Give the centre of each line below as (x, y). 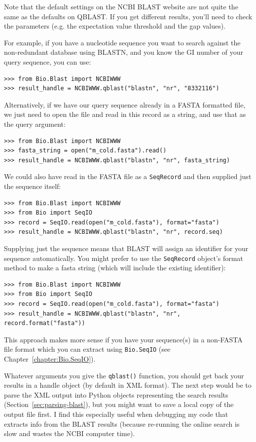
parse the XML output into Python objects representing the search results (116, 394)
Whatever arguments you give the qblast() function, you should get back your (124, 375)
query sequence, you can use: (48, 61)
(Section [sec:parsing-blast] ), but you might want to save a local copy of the (119, 404)
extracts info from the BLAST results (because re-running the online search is (122, 424)
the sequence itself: (33, 186)
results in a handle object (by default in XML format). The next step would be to (128, 385)
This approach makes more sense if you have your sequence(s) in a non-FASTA (123, 339)
